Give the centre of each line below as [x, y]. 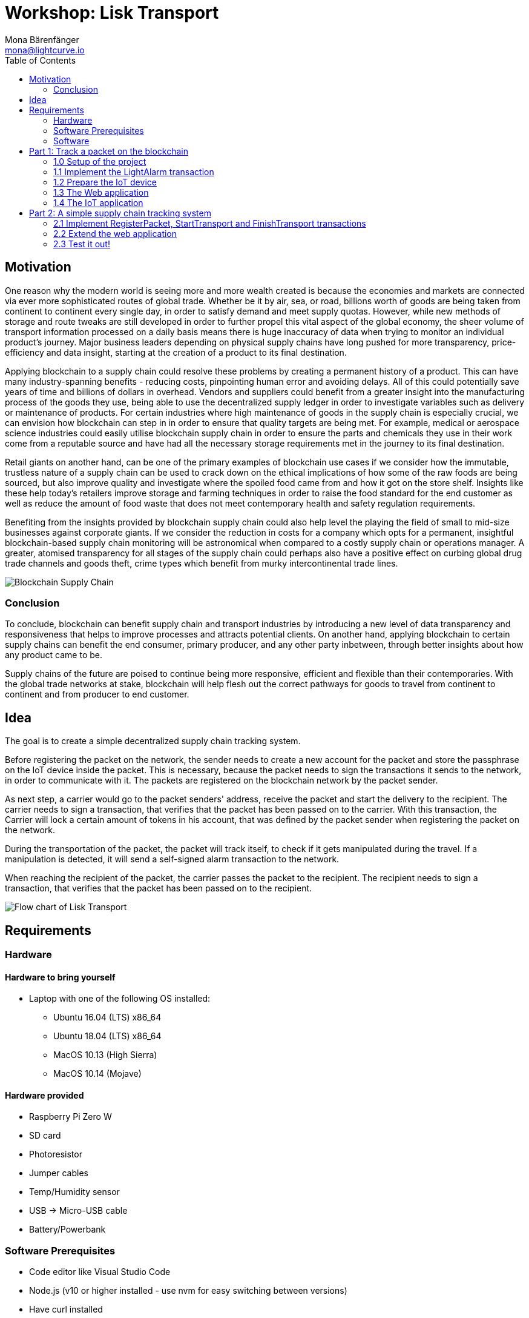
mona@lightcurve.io [45, 50]
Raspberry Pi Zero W [71, 1117]
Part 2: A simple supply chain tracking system [120, 213]
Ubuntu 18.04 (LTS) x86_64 [107, 1036]
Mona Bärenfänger [42, 39]
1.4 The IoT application [98, 202]
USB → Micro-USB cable [78, 1211]
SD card [45, 1136]
